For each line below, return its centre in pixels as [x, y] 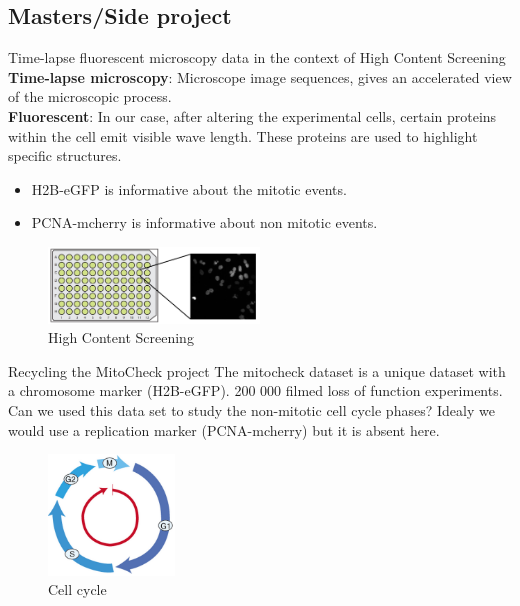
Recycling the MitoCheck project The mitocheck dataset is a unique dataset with [257, 370]
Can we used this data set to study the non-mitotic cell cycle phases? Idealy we [251, 409]
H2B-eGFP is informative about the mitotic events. [189, 188]
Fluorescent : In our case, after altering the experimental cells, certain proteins [252, 115]
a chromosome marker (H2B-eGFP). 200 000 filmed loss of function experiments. [255, 390]
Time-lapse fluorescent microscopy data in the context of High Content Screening [257, 57]
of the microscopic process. [90, 96]
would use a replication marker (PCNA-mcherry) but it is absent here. [224, 429]
